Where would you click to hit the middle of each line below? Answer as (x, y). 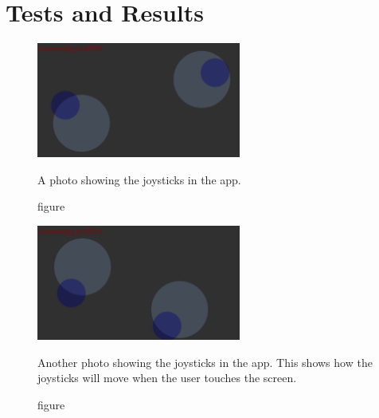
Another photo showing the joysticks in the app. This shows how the (205, 362)
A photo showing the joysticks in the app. (139, 179)
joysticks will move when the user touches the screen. (167, 378)
